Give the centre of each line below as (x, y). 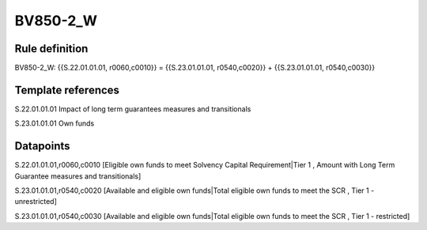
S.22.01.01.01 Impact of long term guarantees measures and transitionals (133, 109)
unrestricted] (36, 202)
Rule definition (51, 49)
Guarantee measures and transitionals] (78, 176)
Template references (67, 90)
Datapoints (42, 146)
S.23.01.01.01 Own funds (55, 123)
